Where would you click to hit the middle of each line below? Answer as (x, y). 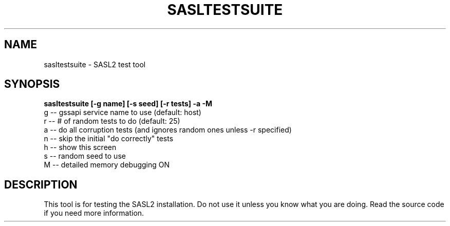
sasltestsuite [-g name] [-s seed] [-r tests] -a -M (128, 104)
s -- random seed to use (85, 156)
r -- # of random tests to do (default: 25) (112, 121)
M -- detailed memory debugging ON (107, 165)
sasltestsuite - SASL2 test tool (95, 64)
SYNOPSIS (32, 84)
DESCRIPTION (41, 184)
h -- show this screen (80, 147)
